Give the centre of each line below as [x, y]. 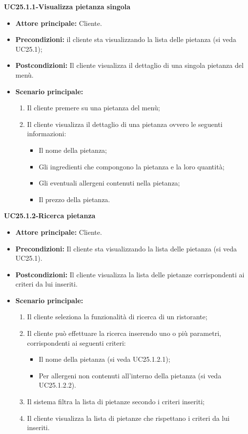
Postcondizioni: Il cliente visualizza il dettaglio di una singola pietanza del [129, 65]
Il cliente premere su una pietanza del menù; [93, 108]
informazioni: [47, 134]
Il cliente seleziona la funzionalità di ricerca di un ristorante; [117, 317]
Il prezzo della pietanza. [74, 199]
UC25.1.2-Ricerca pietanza [50, 216]
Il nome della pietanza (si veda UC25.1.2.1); [104, 359]
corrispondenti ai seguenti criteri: [76, 342]
